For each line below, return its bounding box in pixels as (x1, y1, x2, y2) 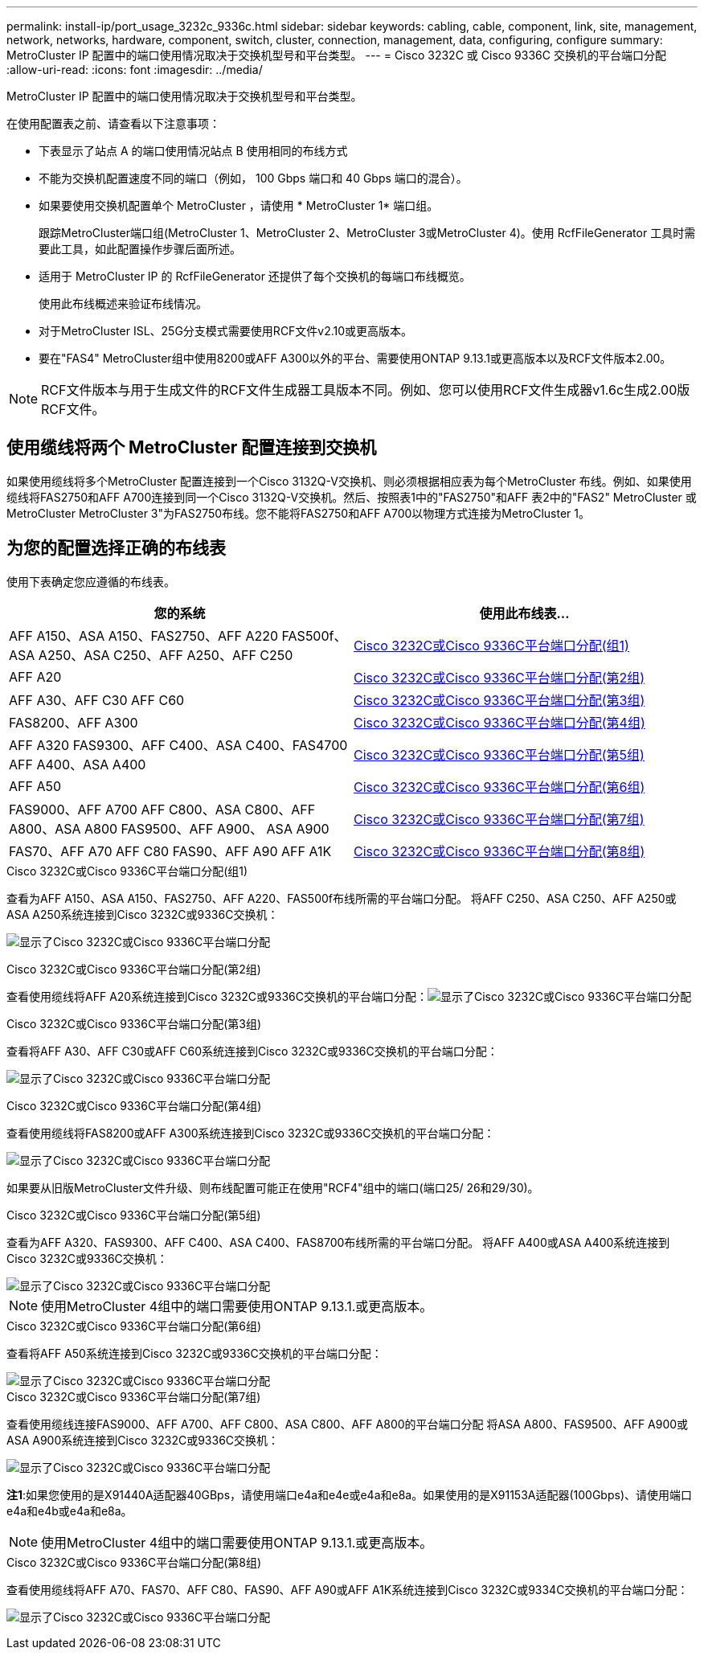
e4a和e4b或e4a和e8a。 (6, 1503, 133, 1518)
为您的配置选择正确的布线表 (6, 538, 226, 559)
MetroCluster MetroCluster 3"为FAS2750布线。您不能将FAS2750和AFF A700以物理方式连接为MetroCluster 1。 (6, 506, 590, 520)
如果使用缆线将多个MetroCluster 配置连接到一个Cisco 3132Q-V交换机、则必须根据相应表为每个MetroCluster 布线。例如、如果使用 (6, 473, 692, 488)
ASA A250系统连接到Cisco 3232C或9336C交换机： (6, 907, 279, 921)
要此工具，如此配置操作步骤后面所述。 (39, 242, 241, 256)
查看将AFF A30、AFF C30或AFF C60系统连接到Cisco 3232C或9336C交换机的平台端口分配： (6, 1043, 498, 1058)
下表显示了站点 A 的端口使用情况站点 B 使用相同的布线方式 (39, 144, 348, 158)
